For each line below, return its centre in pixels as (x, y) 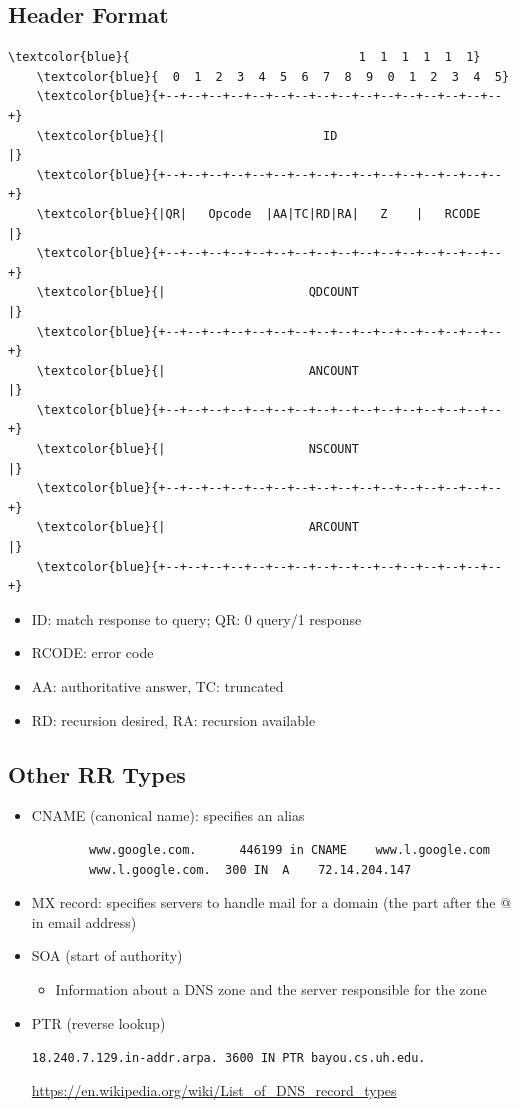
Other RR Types (97, 773)
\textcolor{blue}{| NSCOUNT (197, 449)
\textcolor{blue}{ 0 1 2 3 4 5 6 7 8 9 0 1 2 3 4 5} (273, 76)
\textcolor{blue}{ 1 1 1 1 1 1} (244, 57)
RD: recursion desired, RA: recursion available (173, 719)
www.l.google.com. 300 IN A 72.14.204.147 (250, 869)
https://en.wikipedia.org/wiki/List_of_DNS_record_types (214, 1089)
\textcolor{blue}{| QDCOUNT (197, 292)
